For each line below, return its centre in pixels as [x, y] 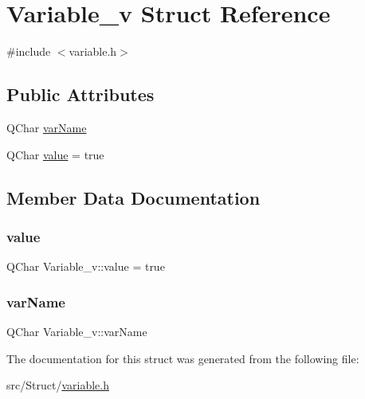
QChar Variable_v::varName [77, 331]
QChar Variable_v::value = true [86, 266]
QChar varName [47, 127]
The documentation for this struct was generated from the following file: [183, 358]
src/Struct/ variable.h [58, 385]
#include [29, 51]
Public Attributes [80, 94]
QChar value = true [55, 154]
